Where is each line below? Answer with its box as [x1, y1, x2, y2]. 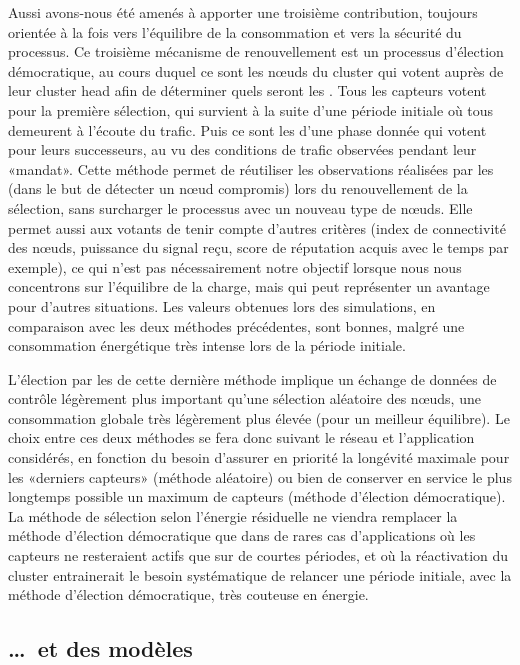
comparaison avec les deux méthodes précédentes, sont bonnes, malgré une [8, 315, 465, 336]
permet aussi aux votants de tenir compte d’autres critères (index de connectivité [8, 217, 506, 238]
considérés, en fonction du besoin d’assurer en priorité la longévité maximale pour [8, 447, 510, 468]
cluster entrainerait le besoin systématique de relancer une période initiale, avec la [8, 564, 512, 585]
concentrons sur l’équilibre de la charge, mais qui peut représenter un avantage [8, 276, 490, 297]
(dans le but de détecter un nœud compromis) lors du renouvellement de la [8, 178, 468, 199]
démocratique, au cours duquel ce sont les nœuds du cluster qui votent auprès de [8, 60, 504, 81]
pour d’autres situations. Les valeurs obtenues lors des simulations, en [8, 295, 436, 316]
